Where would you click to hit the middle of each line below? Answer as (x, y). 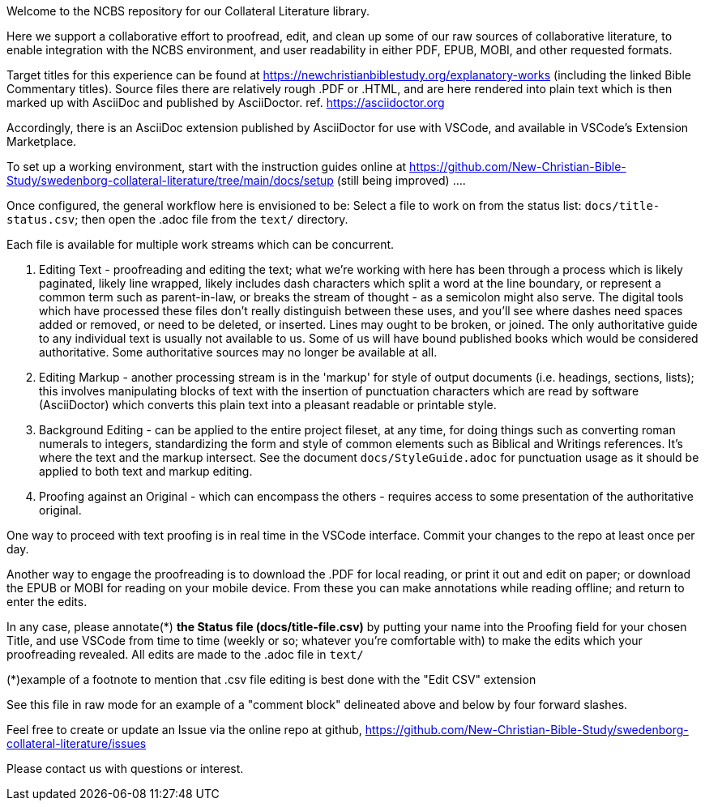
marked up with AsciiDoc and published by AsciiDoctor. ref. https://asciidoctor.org (226, 102)
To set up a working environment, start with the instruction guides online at (207, 167)
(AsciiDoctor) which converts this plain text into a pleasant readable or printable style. (268, 405)
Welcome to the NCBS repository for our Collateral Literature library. (188, 11)
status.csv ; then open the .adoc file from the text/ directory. (177, 219)
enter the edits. (47, 602)
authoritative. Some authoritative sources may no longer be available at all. (238, 352)
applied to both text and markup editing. (146, 471)
